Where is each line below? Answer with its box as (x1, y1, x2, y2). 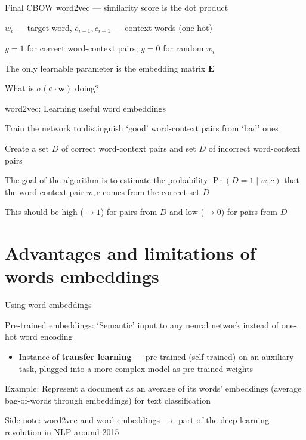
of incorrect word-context (208, 142, 301, 155)
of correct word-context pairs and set (61, 142, 196, 155)
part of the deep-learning (178, 414, 270, 426)
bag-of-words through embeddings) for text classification (5, 393, 211, 406)
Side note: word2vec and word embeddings (5, 414, 160, 426)
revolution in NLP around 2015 (5, 426, 119, 438)
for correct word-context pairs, (27, 42, 138, 54)
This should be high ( (5, 205, 84, 218)
